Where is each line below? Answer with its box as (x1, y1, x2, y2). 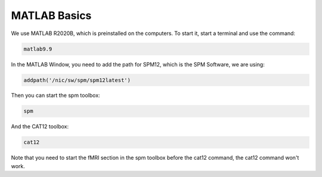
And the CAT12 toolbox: (11, 123, 69, 130)
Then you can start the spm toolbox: (11, 92, 101, 99)
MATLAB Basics (11, 9, 92, 22)
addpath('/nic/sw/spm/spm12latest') (23, 77, 131, 83)
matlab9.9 (23, 45, 52, 52)
